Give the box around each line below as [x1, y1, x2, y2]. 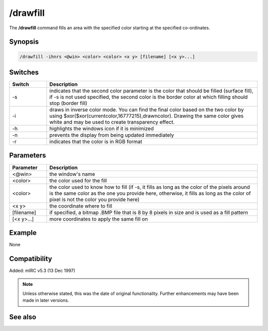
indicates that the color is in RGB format [49, 138, 142, 145]
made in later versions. [22, 297, 69, 303]
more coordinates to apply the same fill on [49, 216, 148, 222]
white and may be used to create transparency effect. [49, 119, 175, 126]
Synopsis [9, 38, 39, 46]
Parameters [9, 151, 46, 160]
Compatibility [9, 254, 52, 263]
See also [9, 313, 37, 321]
